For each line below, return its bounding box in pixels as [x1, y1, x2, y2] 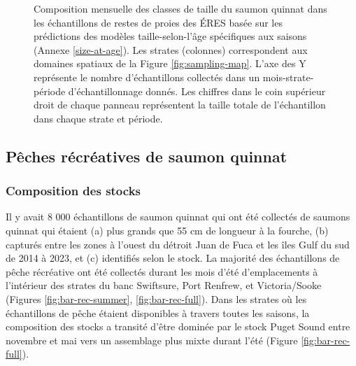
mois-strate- [262, 69, 314, 84]
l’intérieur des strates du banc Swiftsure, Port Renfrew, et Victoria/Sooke [6, 278, 322, 293]
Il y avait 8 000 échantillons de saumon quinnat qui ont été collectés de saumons [6, 209, 350, 224]
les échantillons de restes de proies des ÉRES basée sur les [34, 15, 283, 29]
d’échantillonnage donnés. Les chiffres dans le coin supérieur [68, 83, 326, 98]
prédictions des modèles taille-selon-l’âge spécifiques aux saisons [34, 29, 307, 43]
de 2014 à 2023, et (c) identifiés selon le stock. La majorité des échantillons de [6, 251, 340, 265]
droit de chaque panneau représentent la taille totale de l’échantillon [34, 97, 326, 112]
